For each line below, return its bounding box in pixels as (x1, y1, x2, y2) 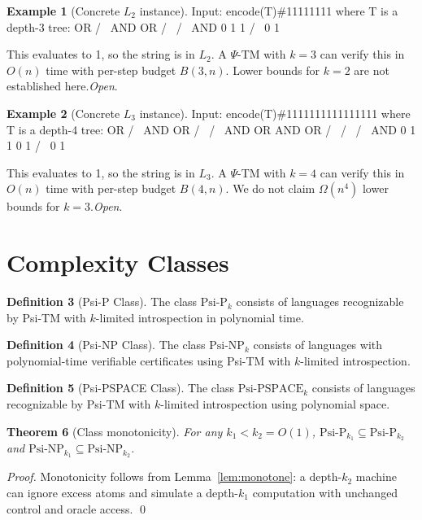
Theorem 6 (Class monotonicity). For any (7, 422, 223, 439)
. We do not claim (225, 180, 315, 197)
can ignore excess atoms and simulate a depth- (7, 483, 238, 500)
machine (355, 468, 397, 485)
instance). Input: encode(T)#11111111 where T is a (139, 2, 398, 19)
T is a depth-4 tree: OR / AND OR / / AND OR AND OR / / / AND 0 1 (7, 120, 416, 138)
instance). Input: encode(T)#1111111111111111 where (139, 104, 411, 121)
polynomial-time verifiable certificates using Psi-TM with (7, 352, 291, 369)
